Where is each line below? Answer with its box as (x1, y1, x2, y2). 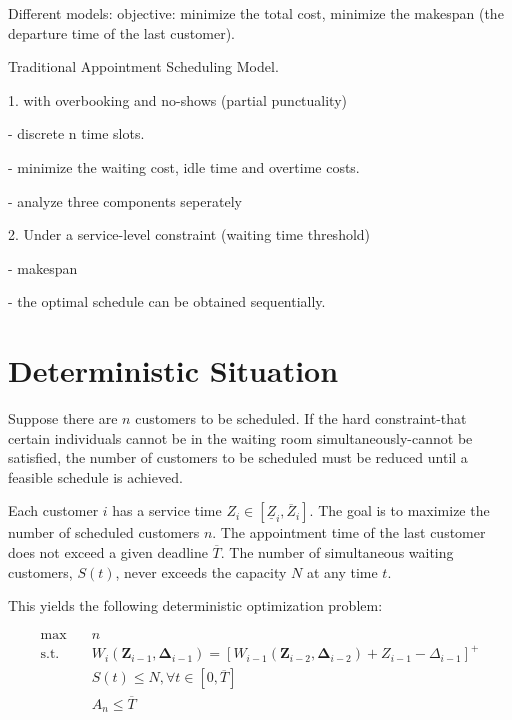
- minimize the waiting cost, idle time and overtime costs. (8, 156, 360, 177)
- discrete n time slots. (8, 123, 145, 144)
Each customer (8, 500, 99, 521)
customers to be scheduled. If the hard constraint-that (135, 408, 467, 429)
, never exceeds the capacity (115, 561, 287, 582)
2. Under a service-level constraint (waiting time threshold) (8, 224, 371, 245)
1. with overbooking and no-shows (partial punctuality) (8, 89, 348, 110)
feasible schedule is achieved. (8, 466, 183, 487)
